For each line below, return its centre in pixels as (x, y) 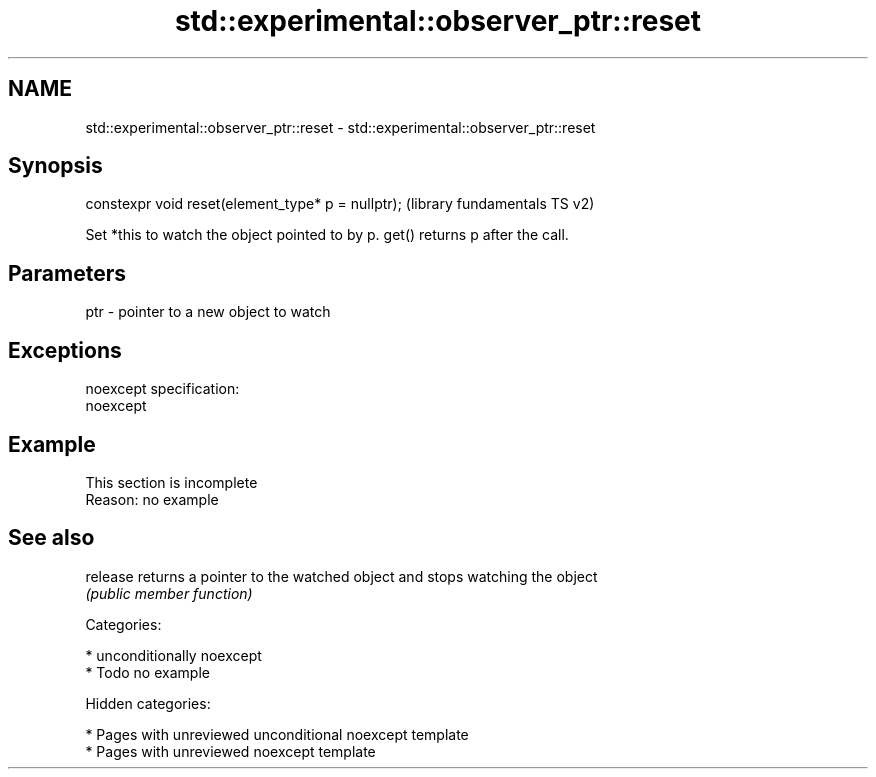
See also (51, 538)
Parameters (67, 273)
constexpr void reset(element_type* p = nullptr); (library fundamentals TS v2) (340, 204)
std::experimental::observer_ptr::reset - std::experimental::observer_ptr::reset (340, 127)
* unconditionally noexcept (173, 655)
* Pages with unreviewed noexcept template (230, 751)
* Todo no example (147, 672)
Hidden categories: (148, 703)
